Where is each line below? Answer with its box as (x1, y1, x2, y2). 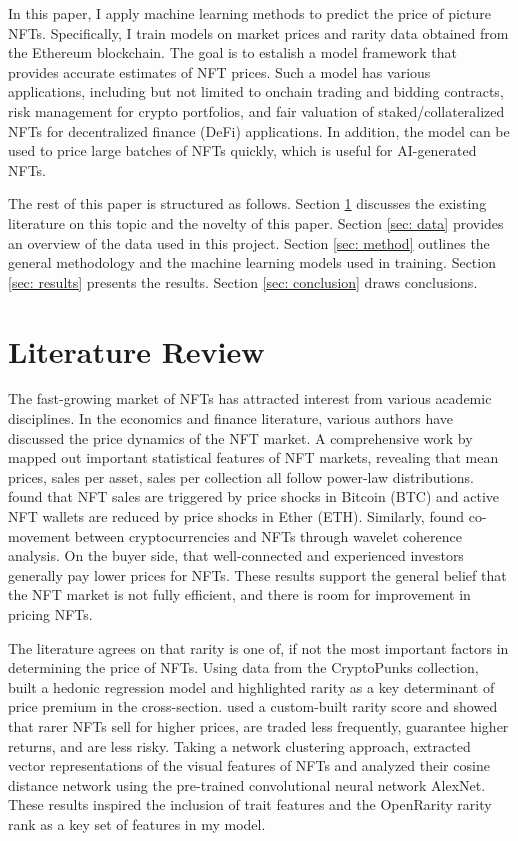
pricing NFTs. (8, 603, 93, 624)
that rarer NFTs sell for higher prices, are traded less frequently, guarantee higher (8, 715, 509, 736)
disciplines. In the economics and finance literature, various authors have (8, 408, 454, 429)
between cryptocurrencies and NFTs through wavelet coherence (74, 525, 462, 546)
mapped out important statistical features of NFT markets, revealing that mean (8, 447, 499, 468)
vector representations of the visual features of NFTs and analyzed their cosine (8, 755, 490, 776)
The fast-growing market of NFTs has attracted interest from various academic (8, 388, 492, 409)
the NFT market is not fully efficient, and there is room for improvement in (8, 584, 471, 605)
